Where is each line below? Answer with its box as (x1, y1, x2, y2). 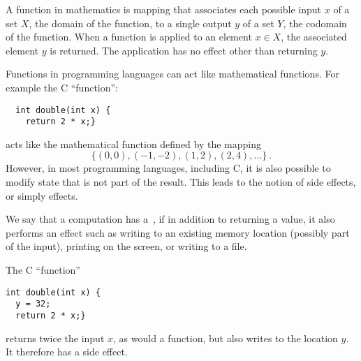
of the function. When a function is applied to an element (6, 29, 252, 44)
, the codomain (283, 15, 347, 30)
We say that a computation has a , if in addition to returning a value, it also (6, 212, 335, 226)
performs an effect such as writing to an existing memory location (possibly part (6, 225, 350, 240)
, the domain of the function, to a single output (29, 15, 232, 30)
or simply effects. (6, 188, 78, 202)
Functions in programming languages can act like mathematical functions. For (6, 66, 339, 81)
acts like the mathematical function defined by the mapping (6, 136, 262, 151)
